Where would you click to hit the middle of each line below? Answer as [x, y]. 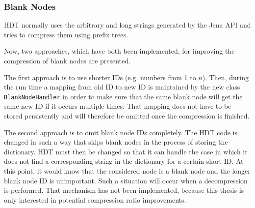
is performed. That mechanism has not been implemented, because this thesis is [124, 190]
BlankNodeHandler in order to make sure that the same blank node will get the [123, 96]
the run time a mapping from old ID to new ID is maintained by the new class [122, 87]
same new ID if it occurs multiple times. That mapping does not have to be [118, 106]
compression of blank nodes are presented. [67, 60]
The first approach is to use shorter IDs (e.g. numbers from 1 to [100, 77]
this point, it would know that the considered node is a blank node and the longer [127, 171]
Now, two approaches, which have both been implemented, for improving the [119, 51]
